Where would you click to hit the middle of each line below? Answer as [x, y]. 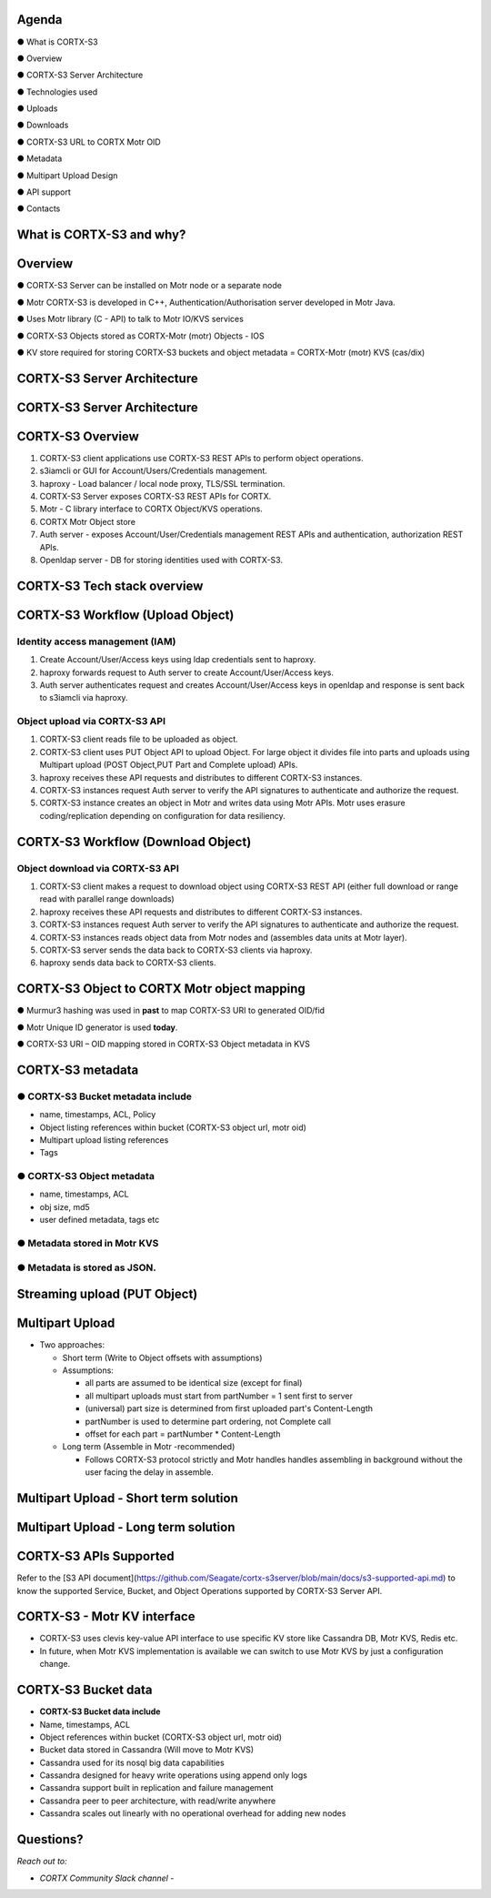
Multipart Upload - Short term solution [127, 1498]
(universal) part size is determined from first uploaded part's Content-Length [229, 1408]
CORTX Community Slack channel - [107, 1878]
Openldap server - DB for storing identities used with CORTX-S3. [161, 560]
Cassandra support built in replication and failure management [156, 1788]
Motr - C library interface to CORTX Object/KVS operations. [151, 509]
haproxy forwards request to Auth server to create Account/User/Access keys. [187, 672]
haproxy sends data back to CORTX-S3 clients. [128, 963]
